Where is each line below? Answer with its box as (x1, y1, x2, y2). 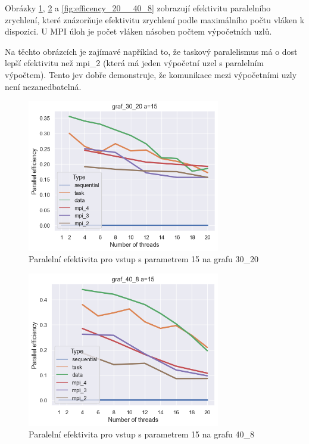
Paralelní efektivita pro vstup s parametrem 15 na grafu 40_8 (29, 428, 254, 440)
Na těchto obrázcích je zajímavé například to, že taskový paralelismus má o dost (5, 45, 298, 57)
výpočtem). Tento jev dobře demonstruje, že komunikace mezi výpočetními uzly (5, 68, 297, 80)
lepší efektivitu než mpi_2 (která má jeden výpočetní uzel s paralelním (5, 57, 264, 69)
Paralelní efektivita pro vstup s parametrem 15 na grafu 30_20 (29, 253, 258, 265)
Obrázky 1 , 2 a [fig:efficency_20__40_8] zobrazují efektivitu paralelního (5, 2, 271, 14)
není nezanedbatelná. (5, 80, 82, 92)
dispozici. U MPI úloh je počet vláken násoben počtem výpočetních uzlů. (5, 25, 272, 38)
